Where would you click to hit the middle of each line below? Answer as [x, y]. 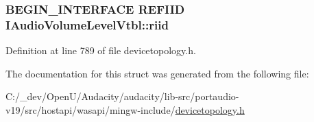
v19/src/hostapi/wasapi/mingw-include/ [90, 109]
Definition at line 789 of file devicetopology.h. [101, 50]
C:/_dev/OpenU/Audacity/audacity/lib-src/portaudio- [122, 96]
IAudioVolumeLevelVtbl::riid [87, 24]
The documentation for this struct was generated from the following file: [157, 73]
